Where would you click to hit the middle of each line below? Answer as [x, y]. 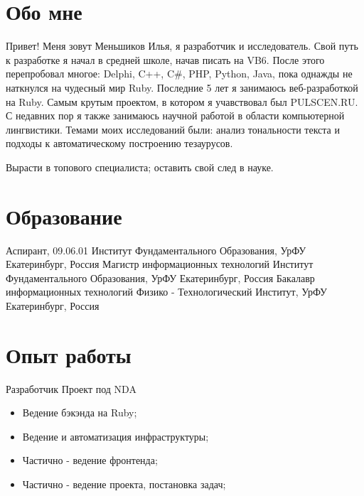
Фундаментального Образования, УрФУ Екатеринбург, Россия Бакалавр [160, 277]
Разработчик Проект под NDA [71, 388]
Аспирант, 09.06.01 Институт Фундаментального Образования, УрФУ [156, 250]
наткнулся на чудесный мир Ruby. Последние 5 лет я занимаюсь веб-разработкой [182, 87]
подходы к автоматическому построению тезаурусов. [119, 143]
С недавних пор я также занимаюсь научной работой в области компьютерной [175, 115]
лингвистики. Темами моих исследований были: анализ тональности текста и [173, 129]
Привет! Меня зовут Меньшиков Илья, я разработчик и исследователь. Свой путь [182, 46]
